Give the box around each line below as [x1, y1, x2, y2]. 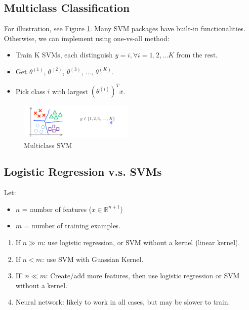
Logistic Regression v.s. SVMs [4, 164, 162, 179]
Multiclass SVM [24, 140, 72, 150]
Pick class [15, 86, 45, 96]
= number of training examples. [24, 220, 121, 231]
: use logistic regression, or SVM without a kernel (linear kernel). [43, 237, 240, 248]
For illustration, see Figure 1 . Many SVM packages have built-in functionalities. [4, 23, 246, 34]
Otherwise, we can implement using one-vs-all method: [4, 33, 169, 43]
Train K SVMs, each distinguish [15, 50, 113, 60]
